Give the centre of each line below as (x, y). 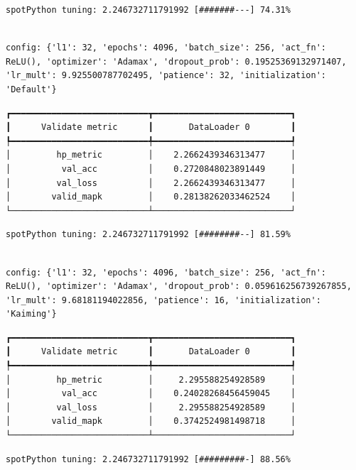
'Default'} (31, 89)
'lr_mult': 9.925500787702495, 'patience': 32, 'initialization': (166, 76)
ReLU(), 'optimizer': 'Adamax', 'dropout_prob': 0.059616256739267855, (179, 286)
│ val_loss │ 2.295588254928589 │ (151, 407)
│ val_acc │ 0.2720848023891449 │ (151, 169)
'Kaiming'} (31, 314)
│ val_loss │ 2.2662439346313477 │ (151, 183)
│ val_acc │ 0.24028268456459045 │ (151, 394)
